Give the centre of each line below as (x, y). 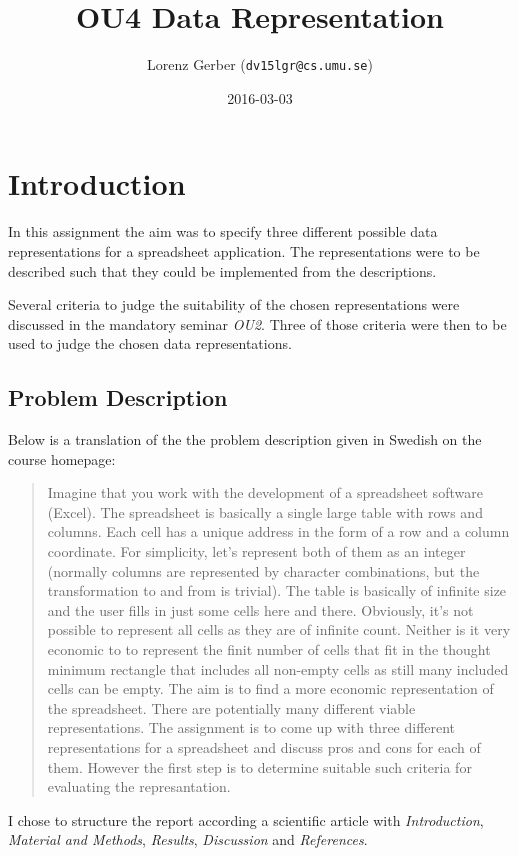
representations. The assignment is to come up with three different (251, 727)
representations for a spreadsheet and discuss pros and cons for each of (264, 746)
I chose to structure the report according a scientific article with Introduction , (246, 819)
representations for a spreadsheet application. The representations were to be (244, 250)
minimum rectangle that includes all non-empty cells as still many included (278, 668)
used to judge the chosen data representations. (150, 343)
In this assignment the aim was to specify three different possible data (223, 231)
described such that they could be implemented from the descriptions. (222, 270)
